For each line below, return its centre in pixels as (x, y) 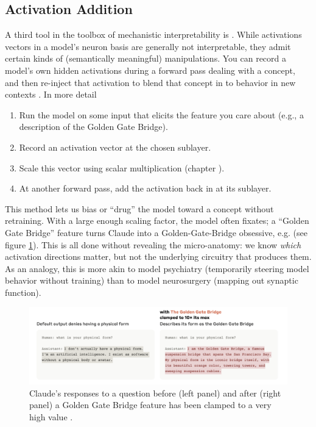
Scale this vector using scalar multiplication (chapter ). (122, 167)
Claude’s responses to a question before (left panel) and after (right (155, 393)
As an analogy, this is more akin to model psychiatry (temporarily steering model (157, 268)
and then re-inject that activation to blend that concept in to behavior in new (150, 82)
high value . (51, 416)
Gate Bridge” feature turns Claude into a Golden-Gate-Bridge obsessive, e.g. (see (156, 232)
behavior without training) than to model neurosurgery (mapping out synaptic (152, 280)
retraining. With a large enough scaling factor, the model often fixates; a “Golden (157, 221)
